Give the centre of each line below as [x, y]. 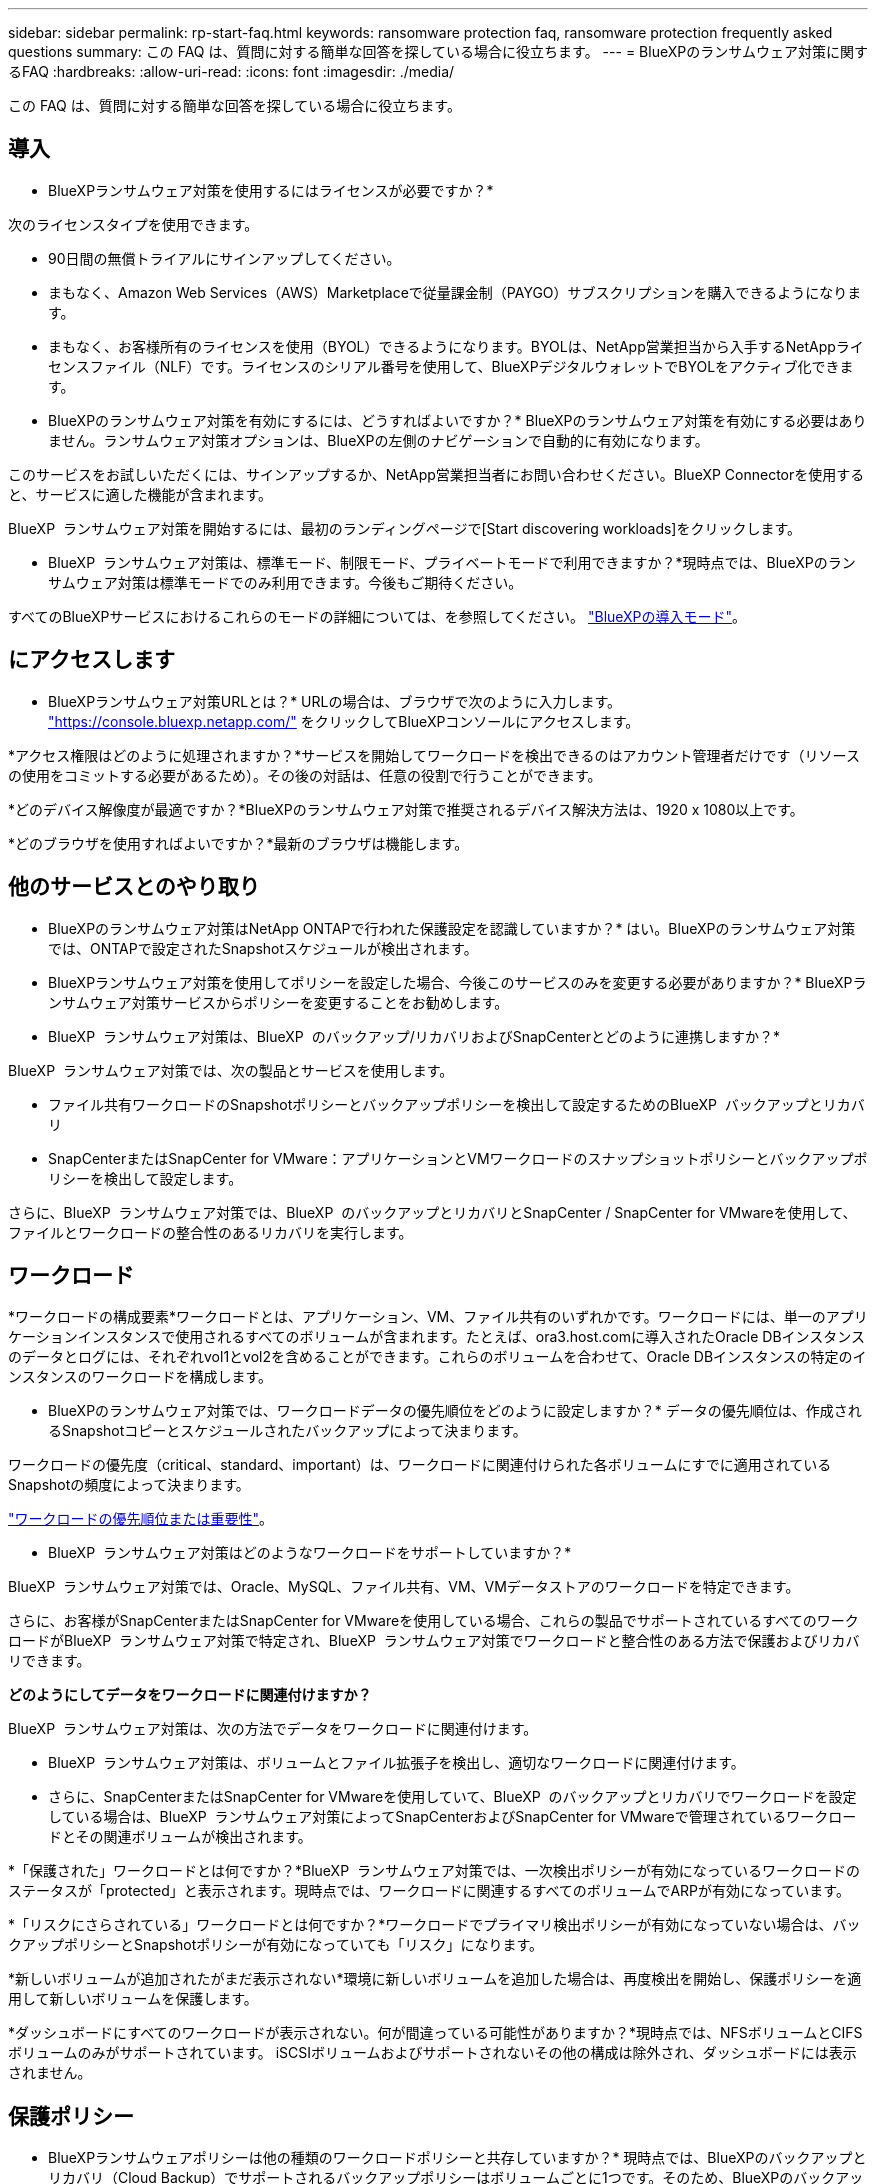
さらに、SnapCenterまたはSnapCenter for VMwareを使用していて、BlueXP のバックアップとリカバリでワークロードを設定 [452, 1797]
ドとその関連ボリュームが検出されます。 [180, 1837]
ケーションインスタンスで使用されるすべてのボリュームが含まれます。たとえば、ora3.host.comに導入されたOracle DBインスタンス [437, 1337]
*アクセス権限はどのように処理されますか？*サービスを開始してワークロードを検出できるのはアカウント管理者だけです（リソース [434, 755]
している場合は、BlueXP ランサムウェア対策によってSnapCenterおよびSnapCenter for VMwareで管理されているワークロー [452, 1817]
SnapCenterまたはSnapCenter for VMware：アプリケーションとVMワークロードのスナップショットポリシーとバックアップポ [458, 1158]
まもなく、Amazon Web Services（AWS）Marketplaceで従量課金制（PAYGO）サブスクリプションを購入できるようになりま [455, 292]
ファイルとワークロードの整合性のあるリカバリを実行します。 [210, 1232]
